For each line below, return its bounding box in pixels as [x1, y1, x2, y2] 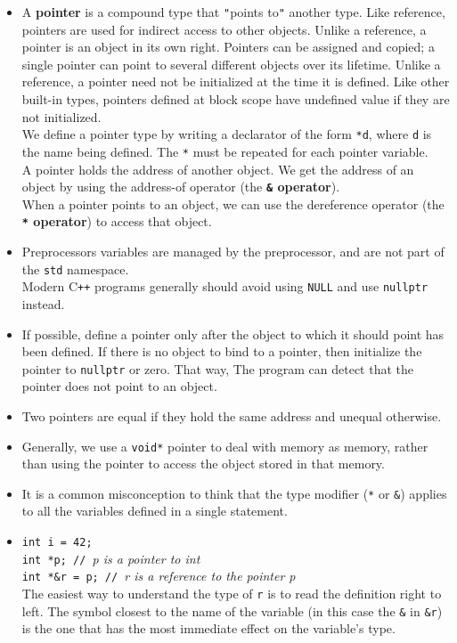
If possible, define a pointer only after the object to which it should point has [21, 324, 445, 343]
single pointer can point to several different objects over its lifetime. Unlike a [21, 54, 441, 73]
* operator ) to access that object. [21, 212, 212, 231]
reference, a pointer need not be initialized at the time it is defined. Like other [21, 72, 450, 91]
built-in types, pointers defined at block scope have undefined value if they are [21, 90, 450, 109]
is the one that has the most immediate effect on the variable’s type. [21, 619, 396, 638]
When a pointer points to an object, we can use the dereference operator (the [21, 194, 445, 213]
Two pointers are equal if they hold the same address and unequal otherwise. [21, 406, 442, 425]
